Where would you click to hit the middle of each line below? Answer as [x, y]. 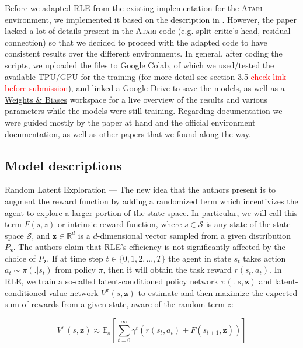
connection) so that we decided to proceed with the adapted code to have [136, 42]
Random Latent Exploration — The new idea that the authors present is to [140, 189]
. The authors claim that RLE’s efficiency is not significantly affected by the [149, 247]
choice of [20, 258]
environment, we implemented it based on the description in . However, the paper [151, 19]
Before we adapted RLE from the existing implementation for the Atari [134, 8]
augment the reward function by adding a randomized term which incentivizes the [151, 201]
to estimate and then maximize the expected [218, 292]
